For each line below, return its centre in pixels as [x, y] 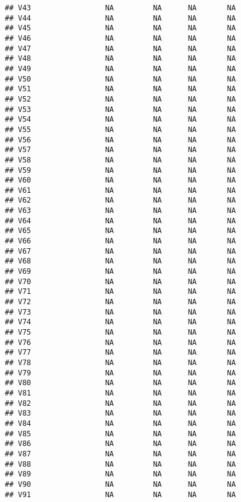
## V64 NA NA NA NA [120, 221]
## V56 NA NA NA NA [120, 140]
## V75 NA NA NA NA [120, 332]
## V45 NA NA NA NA [120, 28]
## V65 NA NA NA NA [120, 231]
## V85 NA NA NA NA [120, 434]
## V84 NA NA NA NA [120, 423]
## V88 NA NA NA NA [120, 464]
